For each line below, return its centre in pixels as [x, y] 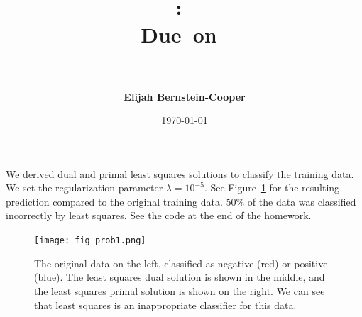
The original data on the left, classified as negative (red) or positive [181, 263]
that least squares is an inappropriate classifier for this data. [165, 305]
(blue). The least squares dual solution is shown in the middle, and [180, 277]
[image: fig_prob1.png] [90, 241]
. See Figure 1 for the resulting [272, 188]
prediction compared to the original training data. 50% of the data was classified [181, 201]
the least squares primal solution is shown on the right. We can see [180, 290]
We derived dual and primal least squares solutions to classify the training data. [180, 173]
